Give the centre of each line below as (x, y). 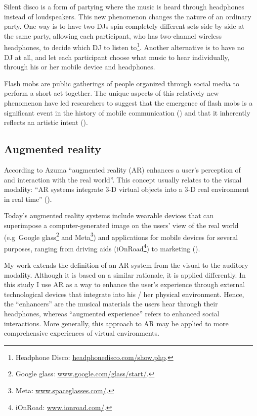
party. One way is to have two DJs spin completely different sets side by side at (124, 26)
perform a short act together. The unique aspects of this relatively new (111, 93)
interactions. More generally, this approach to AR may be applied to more (116, 323)
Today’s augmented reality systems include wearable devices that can (109, 215)
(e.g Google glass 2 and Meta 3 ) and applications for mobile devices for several (121, 236)
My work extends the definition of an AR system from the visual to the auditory (126, 265)
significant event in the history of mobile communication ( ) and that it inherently (127, 112)
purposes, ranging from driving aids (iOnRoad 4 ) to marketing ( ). (102, 247)
